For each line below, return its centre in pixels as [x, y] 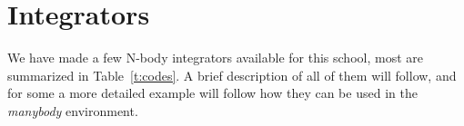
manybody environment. [73, 110]
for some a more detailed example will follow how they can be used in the [212, 93]
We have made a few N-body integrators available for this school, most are [215, 58]
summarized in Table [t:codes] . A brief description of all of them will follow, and [232, 75]
